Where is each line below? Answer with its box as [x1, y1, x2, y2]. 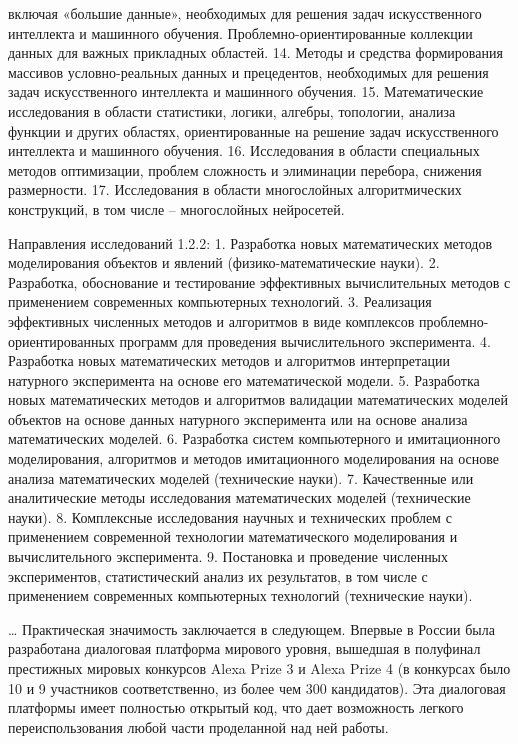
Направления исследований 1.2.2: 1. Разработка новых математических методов [8, 232, 493, 253]
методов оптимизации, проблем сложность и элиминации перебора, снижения [8, 159, 482, 180]
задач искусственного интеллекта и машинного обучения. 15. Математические [8, 81, 484, 102]
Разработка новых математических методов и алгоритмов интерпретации [8, 350, 450, 371]
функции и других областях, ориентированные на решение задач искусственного [8, 120, 499, 141]
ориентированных [8, 330, 115, 351]
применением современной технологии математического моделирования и [8, 526, 458, 547]
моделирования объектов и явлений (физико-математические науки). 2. [8, 252, 440, 273]
